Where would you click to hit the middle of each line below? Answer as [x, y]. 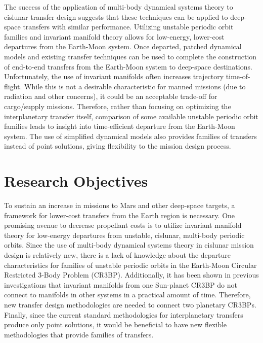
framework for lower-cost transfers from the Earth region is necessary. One [120, 215]
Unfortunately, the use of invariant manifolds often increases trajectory [114, 76]
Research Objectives [76, 181]
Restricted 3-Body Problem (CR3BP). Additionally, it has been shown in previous [131, 275]
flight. [13, 86]
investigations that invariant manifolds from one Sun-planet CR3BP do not [121, 284]
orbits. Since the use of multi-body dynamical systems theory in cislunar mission [129, 245]
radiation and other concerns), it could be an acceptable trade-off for [111, 96]
